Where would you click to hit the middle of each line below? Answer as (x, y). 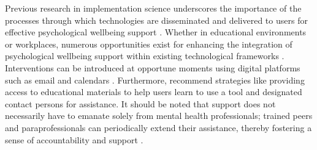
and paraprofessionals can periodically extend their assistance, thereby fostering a (158, 127)
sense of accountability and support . (74, 139)
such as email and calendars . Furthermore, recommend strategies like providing (155, 80)
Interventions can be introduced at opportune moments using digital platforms (153, 67)
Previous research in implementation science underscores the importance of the (153, 8)
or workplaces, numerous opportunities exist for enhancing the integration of (149, 44)
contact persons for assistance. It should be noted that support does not (140, 103)
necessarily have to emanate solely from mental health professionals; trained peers (159, 116)
